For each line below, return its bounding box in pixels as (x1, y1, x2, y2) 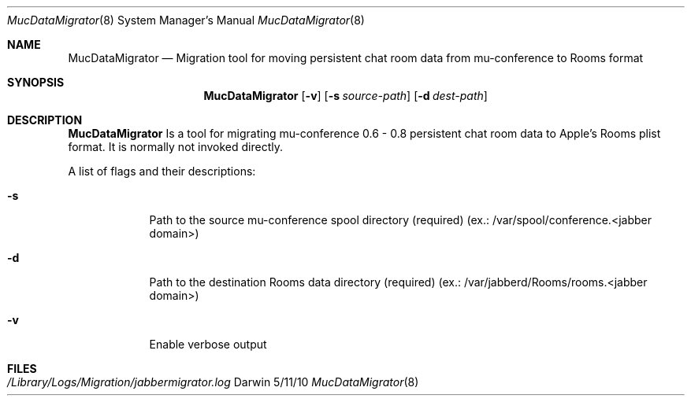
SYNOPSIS (7, 76, 65, 89)
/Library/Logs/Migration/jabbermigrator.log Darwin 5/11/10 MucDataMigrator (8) (7, 375, 419, 389)
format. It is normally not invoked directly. (68, 140, 284, 153)
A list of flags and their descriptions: (68, 164, 256, 178)
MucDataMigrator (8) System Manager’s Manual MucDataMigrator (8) (7, 13, 365, 27)
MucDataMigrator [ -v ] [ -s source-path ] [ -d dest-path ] (203, 89, 488, 102)
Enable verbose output (149, 337, 267, 351)
